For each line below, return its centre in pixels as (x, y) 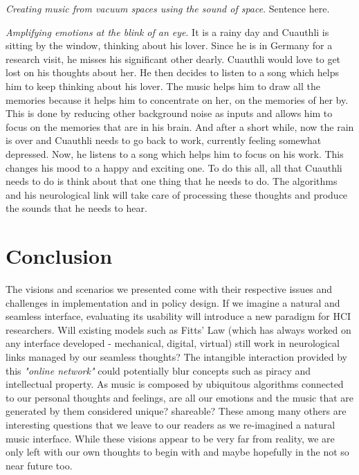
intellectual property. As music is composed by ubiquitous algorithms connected (175, 384)
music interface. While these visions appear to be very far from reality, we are (170, 438)
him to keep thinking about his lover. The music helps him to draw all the (163, 86)
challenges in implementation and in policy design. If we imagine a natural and (173, 302)
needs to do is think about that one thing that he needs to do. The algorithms (172, 181)
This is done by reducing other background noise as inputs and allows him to (169, 113)
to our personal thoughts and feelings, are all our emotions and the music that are (180, 397)
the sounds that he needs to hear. (76, 208)
